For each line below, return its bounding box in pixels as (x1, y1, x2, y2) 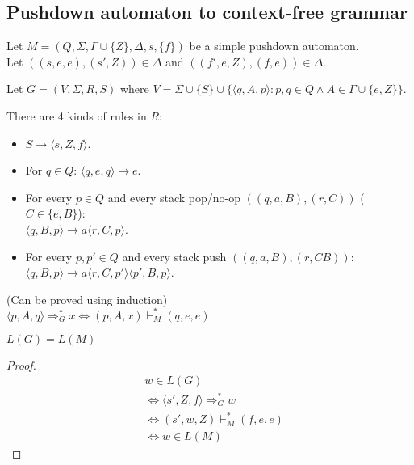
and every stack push (122, 247, 227, 264)
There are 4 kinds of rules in (6, 107, 147, 124)
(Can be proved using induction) (6, 290, 168, 307)
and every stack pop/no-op (107, 188, 241, 205)
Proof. (6, 356, 36, 373)
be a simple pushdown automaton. (189, 37, 359, 54)
